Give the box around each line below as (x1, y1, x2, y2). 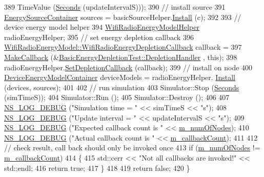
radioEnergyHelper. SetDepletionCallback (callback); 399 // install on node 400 (4, 62, 253, 72)
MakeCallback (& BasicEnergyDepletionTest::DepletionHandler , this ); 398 (4, 51, 237, 62)
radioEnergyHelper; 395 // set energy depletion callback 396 (4, 31, 194, 42)
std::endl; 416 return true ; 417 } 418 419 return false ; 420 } (4, 162, 190, 173)
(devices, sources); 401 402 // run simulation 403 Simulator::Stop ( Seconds (4, 82, 239, 92)
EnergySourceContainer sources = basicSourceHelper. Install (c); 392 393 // (4, 11, 241, 22)
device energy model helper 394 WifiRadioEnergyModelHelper (4, 22, 199, 32)
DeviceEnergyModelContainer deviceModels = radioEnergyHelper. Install (4, 72, 235, 83)
